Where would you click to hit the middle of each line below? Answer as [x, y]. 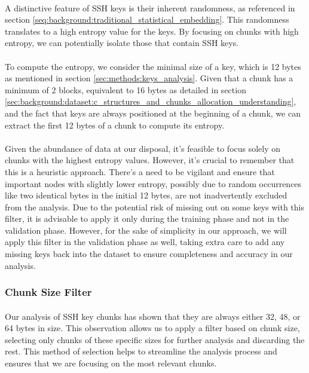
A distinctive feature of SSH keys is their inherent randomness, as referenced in [150, 7]
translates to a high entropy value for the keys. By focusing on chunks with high [152, 31]
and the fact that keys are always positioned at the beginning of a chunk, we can [153, 113]
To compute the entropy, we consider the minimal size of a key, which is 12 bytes [153, 66]
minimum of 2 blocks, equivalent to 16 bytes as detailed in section [126, 89]
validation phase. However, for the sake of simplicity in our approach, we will [146, 230]
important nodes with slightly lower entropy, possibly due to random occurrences [153, 183]
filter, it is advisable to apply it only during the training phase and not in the [147, 218]
